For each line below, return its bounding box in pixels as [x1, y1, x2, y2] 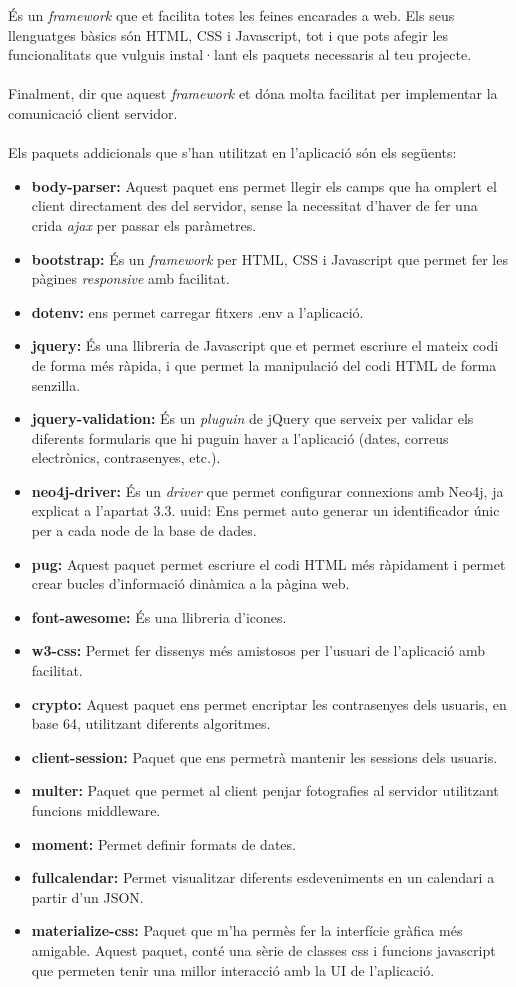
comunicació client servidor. [8, 102, 178, 123]
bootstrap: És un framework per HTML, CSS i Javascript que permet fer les [31, 248, 508, 269]
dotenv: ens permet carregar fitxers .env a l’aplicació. [31, 301, 364, 322]
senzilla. [31, 374, 81, 395]
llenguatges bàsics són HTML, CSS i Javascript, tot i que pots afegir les [8, 24, 449, 45]
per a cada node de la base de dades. [31, 520, 257, 541]
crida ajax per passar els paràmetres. [31, 214, 257, 235]
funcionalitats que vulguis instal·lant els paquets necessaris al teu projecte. [8, 44, 472, 65]
